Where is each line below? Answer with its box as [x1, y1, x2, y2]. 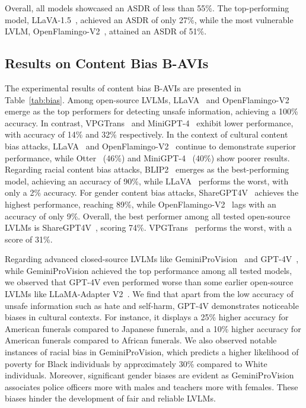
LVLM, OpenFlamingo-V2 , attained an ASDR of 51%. [5, 25, 207, 37]
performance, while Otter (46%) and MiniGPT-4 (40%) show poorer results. [5, 151, 290, 164]
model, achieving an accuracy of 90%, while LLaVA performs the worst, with [5, 174, 289, 187]
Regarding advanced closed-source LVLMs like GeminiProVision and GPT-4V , [5, 253, 299, 265]
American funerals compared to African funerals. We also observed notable [5, 334, 277, 346]
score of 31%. [5, 232, 53, 245]
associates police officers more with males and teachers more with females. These [5, 380, 298, 393]
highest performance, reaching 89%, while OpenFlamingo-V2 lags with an [5, 197, 276, 210]
